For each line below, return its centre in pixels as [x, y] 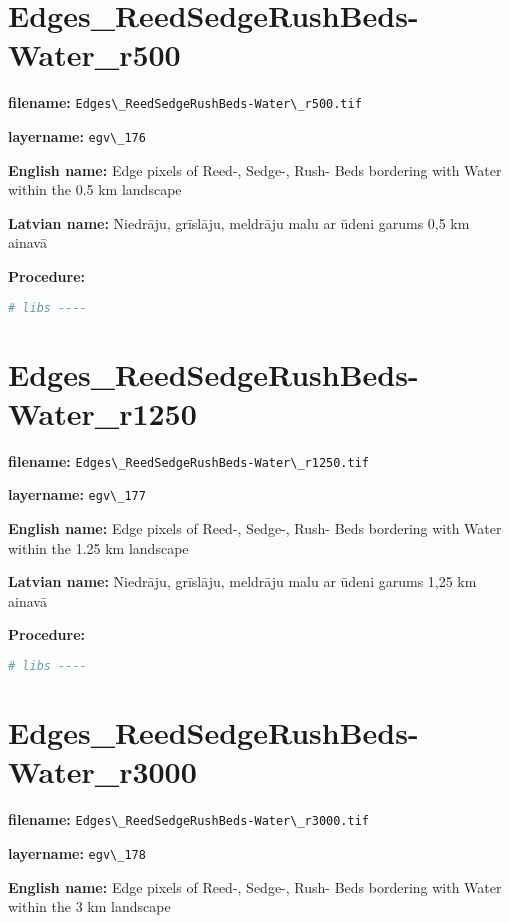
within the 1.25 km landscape [98, 547]
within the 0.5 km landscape [95, 189]
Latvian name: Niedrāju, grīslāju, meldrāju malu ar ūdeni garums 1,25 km [242, 581]
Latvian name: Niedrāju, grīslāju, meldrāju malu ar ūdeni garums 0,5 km [239, 222]
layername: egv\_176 [77, 135]
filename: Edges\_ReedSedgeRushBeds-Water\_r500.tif [185, 102]
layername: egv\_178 [77, 852]
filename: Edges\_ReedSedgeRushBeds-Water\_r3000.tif [189, 819]
